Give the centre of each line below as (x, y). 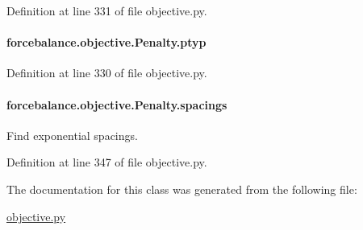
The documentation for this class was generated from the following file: (182, 189)
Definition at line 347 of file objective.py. (107, 162)
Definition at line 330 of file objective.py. (107, 73)
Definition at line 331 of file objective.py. (107, 10)
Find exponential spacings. (72, 135)
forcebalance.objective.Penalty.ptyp (106, 42)
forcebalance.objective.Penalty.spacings (117, 104)
